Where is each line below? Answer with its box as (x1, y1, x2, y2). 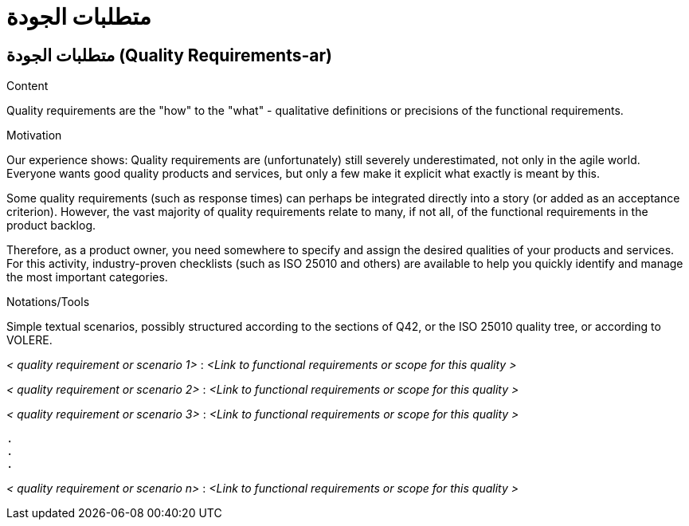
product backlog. (6, 218, 96, 233)
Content (6, 79, 49, 93)
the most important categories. (6, 270, 168, 285)
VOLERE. (6, 333, 53, 347)
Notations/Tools (6, 295, 90, 309)
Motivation (6, 128, 62, 143)
